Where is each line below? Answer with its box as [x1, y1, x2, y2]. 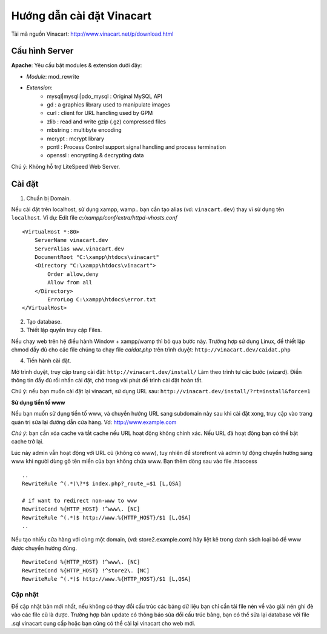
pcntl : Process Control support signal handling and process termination [47, 143, 226, 151]
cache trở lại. [11, 438, 44, 445]
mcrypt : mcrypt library [47, 135, 105, 142]
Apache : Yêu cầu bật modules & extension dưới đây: [11, 62, 142, 69]
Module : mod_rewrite [26, 73, 80, 80]
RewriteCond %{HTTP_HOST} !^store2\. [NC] [22, 567, 150, 574]
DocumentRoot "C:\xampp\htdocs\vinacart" [34, 254, 160, 260]
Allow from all [47, 279, 93, 286]
